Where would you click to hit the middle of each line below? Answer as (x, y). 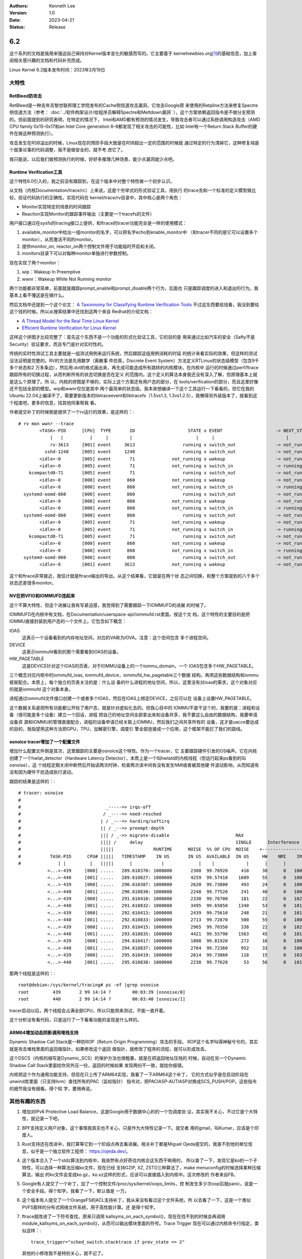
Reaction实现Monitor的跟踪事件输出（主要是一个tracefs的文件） (88, 214)
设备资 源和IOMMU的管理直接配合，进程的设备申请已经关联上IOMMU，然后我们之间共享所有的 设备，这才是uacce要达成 (134, 722)
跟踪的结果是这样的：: (32, 781)
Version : (18, 13)
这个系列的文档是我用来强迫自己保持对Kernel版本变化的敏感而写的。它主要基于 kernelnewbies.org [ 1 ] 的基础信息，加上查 (133, 53)
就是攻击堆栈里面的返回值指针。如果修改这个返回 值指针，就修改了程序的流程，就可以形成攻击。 (109, 1049)
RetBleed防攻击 (26, 96)
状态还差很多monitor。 (33, 583)
